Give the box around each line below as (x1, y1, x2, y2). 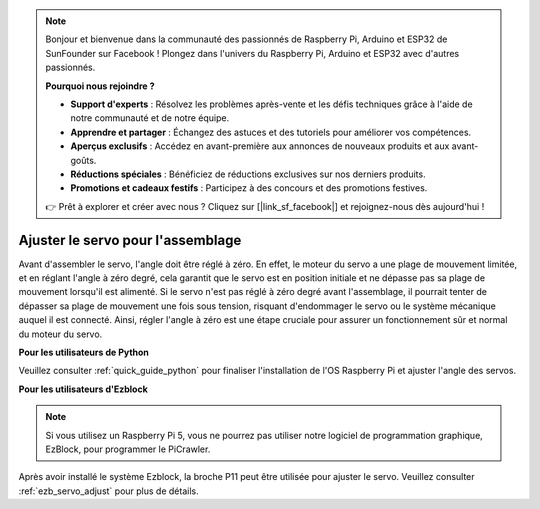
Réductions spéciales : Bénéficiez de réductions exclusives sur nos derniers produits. (70, 168, 426, 180)
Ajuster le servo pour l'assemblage (18, 231, 242, 249)
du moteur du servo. (18, 328, 103, 340)
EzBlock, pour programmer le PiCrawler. (45, 443, 211, 455)
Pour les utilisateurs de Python (18, 346, 150, 358)
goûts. (70, 154, 97, 166)
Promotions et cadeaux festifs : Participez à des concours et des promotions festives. (70, 182, 428, 194)
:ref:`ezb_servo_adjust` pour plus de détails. (18, 485, 199, 497)
